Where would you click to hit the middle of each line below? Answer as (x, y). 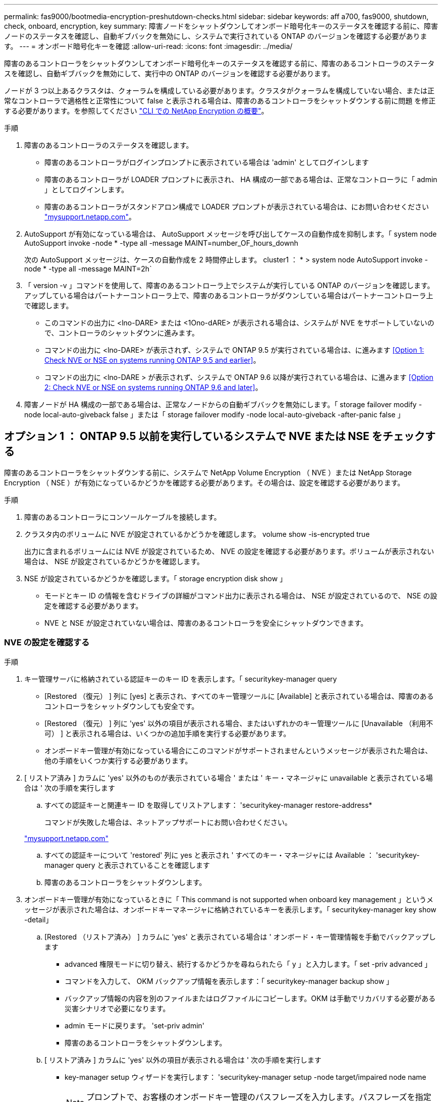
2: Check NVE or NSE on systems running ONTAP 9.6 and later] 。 (153, 387)
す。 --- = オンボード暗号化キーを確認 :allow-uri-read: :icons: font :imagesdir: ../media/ (148, 46)
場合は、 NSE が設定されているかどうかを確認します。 (114, 561)
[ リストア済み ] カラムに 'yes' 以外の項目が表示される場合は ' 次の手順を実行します (183, 1060)
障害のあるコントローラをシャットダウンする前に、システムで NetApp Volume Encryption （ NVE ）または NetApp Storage (208, 472)
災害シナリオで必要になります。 (117, 1008)
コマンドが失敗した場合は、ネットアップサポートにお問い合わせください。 (168, 822)
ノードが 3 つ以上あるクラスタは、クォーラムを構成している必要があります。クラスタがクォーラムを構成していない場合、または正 (219, 91)
